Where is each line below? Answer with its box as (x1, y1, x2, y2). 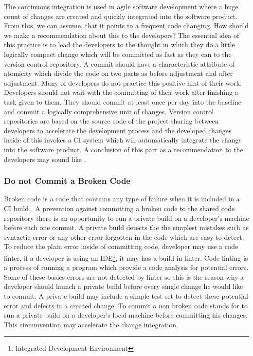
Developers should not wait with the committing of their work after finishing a (4, 87, 238, 97)
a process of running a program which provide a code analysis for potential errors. (4, 262, 249, 272)
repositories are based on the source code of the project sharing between (4, 116, 219, 126)
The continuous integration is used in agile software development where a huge (4, 1, 238, 11)
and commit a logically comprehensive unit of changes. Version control (4, 106, 214, 116)
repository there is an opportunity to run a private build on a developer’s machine (4, 213, 249, 223)
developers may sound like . (4, 154, 86, 164)
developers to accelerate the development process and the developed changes (4, 125, 232, 135)
